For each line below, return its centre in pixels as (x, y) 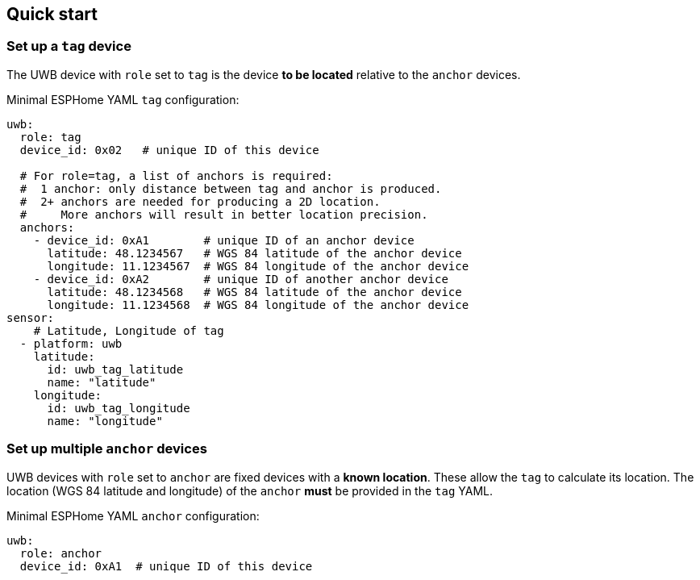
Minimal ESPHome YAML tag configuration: (123, 99)
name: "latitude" (102, 382)
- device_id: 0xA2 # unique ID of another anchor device (241, 279)
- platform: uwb (71, 343)
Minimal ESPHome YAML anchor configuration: (133, 515)
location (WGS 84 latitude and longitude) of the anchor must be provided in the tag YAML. (250, 490)
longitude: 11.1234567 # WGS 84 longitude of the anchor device (258, 266)
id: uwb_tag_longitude (119, 408)
